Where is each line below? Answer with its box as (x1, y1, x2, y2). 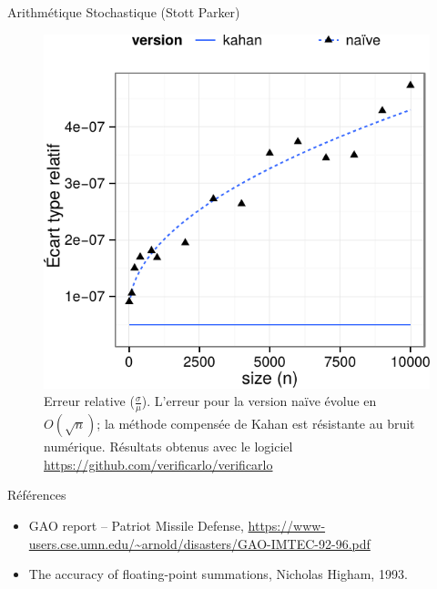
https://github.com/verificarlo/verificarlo (44, 454, 273, 473)
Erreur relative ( (44, 391, 135, 411)
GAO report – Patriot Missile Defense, (28, 515, 244, 534)
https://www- (248, 515, 326, 534)
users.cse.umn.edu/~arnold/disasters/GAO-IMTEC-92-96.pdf (28, 533, 371, 553)
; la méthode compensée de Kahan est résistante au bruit (97, 414, 415, 433)
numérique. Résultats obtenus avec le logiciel (44, 437, 293, 456)
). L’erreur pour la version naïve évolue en (141, 391, 377, 411)
